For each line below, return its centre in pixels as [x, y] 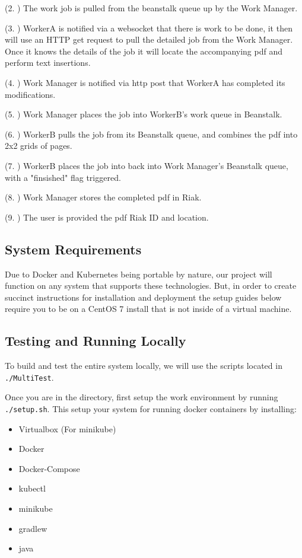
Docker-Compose [49, 468]
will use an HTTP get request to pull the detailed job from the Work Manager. [149, 39]
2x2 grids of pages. [39, 146]
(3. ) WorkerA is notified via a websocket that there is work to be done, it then [149, 28]
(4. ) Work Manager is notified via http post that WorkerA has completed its [145, 82]
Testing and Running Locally [96, 341]
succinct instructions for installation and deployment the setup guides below [143, 297]
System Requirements [73, 249]
